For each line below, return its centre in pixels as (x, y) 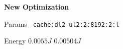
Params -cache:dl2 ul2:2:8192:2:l (62, 23)
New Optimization (37, 7)
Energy (15, 41)
